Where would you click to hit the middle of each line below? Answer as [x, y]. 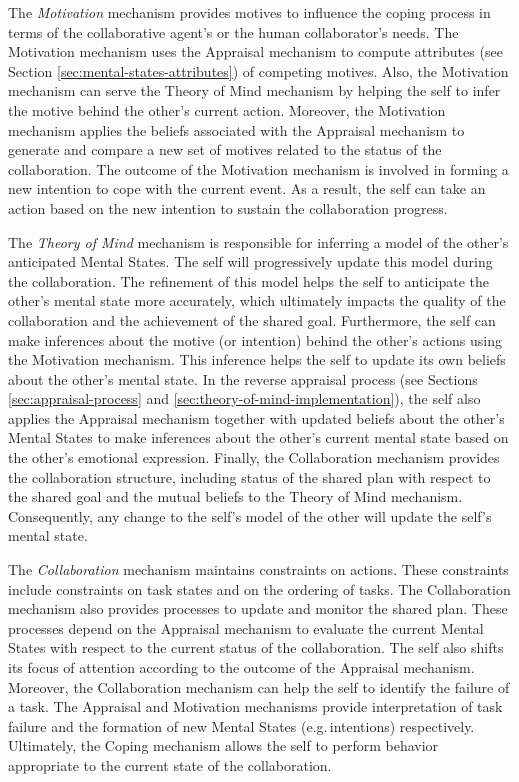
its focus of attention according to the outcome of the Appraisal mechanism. [241, 667]
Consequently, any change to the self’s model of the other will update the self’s [250, 515]
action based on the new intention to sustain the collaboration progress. [228, 207]
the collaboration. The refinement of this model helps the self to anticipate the [248, 280]
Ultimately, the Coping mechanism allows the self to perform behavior [223, 745]
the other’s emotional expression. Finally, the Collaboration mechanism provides [254, 457]
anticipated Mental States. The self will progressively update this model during [250, 261]
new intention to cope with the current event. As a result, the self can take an [247, 188]
